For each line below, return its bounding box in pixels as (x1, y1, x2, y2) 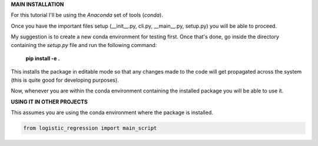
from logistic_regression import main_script (23, 124, 157, 131)
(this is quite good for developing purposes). (11, 77, 119, 84)
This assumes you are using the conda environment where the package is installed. (11, 109, 213, 116)
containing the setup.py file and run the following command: (11, 41, 157, 48)
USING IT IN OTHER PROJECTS (11, 98, 88, 105)
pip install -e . (25, 55, 60, 62)
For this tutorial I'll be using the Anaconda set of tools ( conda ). (11, 12, 163, 19)
